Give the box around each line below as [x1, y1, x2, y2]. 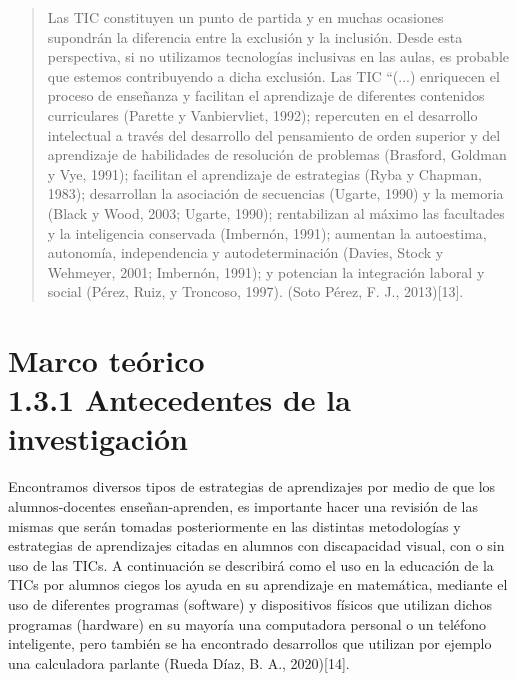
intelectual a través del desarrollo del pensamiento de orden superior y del [47, 124, 501, 145]
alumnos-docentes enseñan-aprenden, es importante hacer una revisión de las [8, 496, 478, 516]
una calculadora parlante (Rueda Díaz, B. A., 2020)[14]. [8, 652, 350, 673]
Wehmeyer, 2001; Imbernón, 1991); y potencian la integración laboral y [47, 261, 485, 282]
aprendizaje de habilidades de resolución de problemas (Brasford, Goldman [47, 144, 507, 165]
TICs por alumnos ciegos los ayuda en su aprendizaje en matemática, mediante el [8, 574, 508, 595]
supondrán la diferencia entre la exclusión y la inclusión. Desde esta [47, 26, 463, 47]
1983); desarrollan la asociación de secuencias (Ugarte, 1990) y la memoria [47, 183, 504, 204]
